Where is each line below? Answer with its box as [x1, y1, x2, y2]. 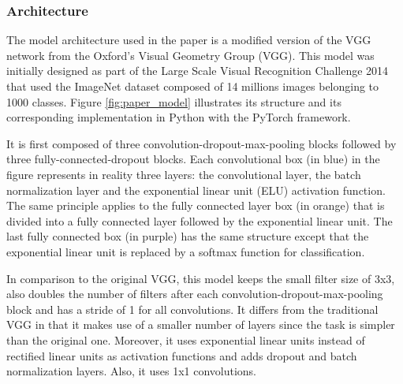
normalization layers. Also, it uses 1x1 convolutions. [6, 363, 257, 379]
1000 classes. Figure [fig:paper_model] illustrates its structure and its [6, 93, 341, 110]
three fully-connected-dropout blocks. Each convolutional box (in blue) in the [6, 151, 380, 167]
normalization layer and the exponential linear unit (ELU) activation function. [6, 181, 386, 198]
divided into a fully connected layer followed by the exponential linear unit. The [6, 212, 393, 229]
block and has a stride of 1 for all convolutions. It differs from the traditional [6, 300, 379, 317]
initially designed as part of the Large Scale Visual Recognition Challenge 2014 [6, 62, 389, 79]
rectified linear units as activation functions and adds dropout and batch [6, 347, 357, 363]
